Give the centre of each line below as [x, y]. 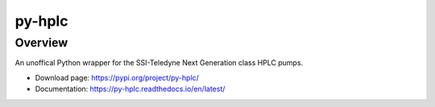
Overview [41, 43]
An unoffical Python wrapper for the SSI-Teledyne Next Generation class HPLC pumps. [159, 63]
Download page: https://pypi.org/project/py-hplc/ [117, 77]
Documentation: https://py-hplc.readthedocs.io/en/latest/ [130, 89]
